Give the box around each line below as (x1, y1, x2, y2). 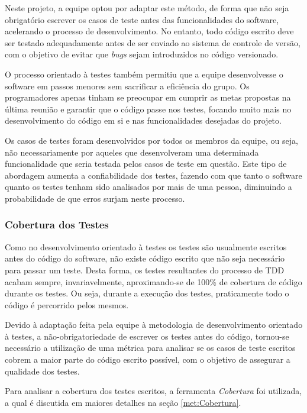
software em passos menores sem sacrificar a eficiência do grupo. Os (5, 79, 250, 92)
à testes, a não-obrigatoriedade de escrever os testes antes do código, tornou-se (5, 330, 289, 342)
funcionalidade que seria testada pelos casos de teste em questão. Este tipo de (5, 157, 287, 170)
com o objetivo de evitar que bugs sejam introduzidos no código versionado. (5, 48, 279, 60)
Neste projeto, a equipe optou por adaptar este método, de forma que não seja (5, 2, 289, 14)
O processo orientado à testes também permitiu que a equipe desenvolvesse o (5, 67, 283, 80)
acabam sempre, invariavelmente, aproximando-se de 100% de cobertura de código (5, 275, 302, 288)
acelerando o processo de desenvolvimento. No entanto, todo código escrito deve (5, 25, 294, 37)
